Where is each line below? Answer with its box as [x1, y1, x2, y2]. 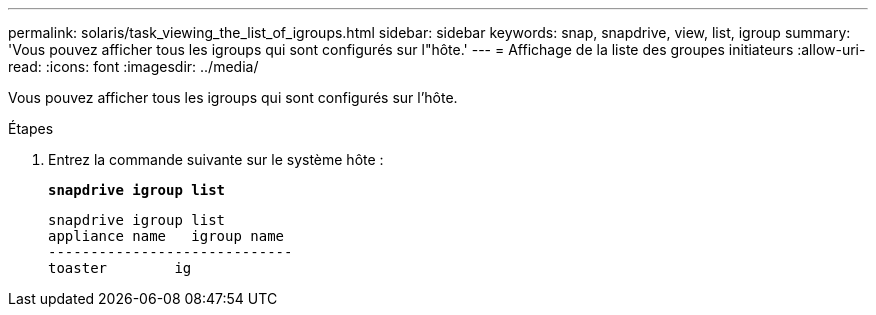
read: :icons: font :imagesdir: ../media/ [8, 58, 259, 75]
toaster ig [48, 260, 192, 276]
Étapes [8, 120, 54, 137]
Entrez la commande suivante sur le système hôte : [48, 151, 384, 168]
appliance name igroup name [48, 228, 285, 244]
